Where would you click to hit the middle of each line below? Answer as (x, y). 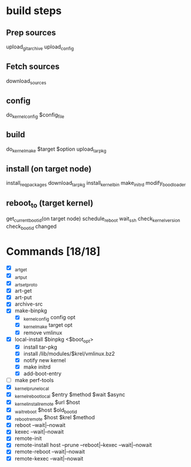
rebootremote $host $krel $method (55, 418)
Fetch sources (33, 67)
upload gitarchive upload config (40, 47)
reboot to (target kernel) (50, 204)
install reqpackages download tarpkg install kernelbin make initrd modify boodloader (96, 184)
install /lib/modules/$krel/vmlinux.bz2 (69, 353)
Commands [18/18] (53, 252)
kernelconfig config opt (49, 318)
